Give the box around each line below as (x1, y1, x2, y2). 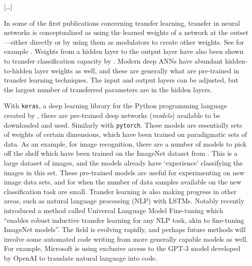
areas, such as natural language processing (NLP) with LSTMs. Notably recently (4, 196, 245, 206)
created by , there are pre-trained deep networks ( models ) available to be (4, 110, 220, 120)
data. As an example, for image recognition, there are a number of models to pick (4, 138, 247, 149)
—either (4, 36, 28, 47)
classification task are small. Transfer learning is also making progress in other (4, 186, 237, 196)
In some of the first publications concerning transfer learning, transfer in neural (4, 17, 240, 28)
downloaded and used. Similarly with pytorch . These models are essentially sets (4, 119, 242, 130)
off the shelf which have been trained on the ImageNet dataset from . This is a (4, 148, 238, 158)
